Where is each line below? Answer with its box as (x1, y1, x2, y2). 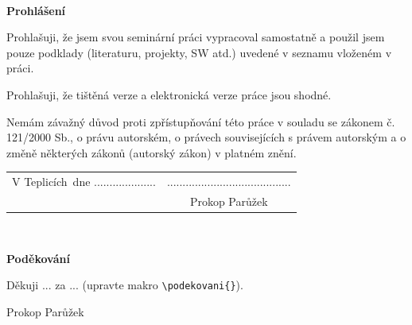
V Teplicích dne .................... (12, 173, 156, 190)
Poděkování (6, 250, 70, 266)
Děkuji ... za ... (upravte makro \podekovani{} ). (6, 277, 243, 293)
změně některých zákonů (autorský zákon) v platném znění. (6, 144, 297, 161)
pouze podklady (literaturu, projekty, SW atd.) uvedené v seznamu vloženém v (6, 44, 392, 60)
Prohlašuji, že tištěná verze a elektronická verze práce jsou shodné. (6, 86, 332, 103)
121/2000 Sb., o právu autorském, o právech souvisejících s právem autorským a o (6, 129, 406, 145)
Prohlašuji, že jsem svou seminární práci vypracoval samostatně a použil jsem (6, 29, 385, 45)
